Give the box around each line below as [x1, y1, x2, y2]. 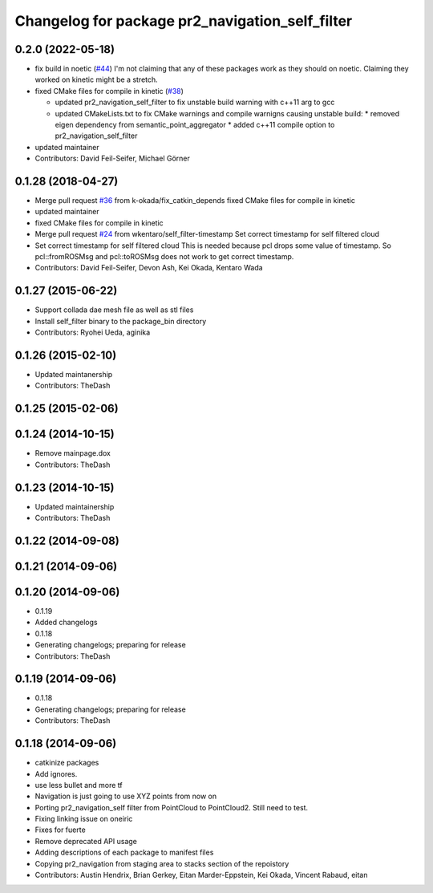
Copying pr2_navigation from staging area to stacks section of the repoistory [34, 858, 289, 868]
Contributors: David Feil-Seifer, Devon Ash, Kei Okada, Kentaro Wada [34, 263, 264, 273]
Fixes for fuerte [34, 825, 86, 834]
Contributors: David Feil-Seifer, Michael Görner [34, 153, 190, 164]
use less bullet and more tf [34, 780, 123, 789]
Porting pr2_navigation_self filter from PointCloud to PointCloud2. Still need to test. [34, 802, 309, 812]
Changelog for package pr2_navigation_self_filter [14, 12, 353, 30]
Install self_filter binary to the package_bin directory [34, 316, 207, 326]
